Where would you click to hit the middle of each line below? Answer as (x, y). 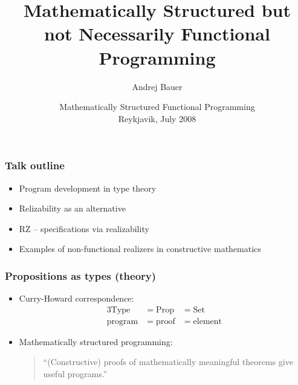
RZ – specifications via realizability (84, 228)
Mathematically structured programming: (96, 341)
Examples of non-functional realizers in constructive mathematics (140, 249)
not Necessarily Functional (157, 34)
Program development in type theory (88, 188)
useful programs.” (75, 374)
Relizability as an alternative (72, 208)
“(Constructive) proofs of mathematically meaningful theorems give (168, 362)
